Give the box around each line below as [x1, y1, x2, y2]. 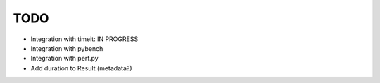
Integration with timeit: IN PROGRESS [30, 35, 139, 43]
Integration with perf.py [30, 54, 99, 63]
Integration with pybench [30, 44, 103, 52]
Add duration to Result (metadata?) [30, 63, 133, 73]
